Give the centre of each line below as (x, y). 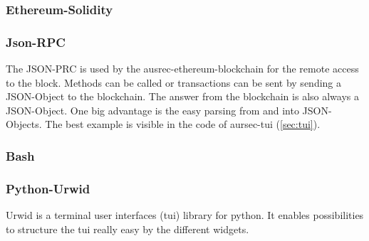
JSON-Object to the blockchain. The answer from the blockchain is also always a (182, 96)
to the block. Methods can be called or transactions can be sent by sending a (174, 82)
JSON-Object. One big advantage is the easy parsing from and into (152, 110)
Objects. (24, 124)
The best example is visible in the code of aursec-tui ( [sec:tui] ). (183, 124)
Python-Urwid (48, 188)
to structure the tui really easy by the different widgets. (128, 229)
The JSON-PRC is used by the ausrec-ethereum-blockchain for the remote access (182, 69)
